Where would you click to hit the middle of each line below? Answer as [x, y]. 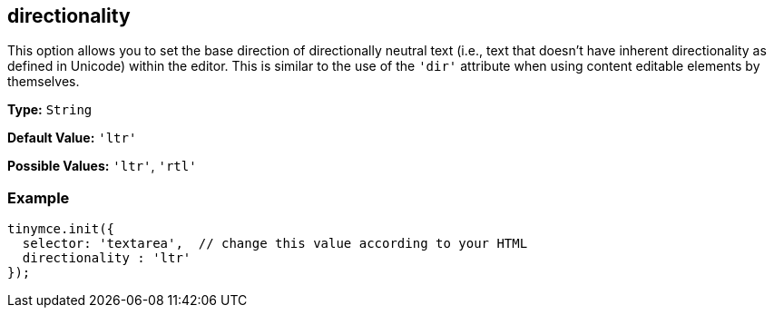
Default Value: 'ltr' [72, 138]
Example [39, 197]
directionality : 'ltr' [107, 258]
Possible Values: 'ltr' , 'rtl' [102, 166]
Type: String [50, 110]
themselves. [44, 82]
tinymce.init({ [61, 229]
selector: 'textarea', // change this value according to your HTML [275, 244]
